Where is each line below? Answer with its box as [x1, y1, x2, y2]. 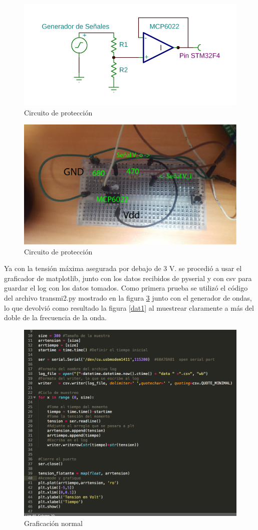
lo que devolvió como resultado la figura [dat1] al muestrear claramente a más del [4, 302, 254, 313]
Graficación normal [24, 517, 83, 528]
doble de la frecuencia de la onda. [4, 312, 107, 323]
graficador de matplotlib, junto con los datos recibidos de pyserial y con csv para [4, 273, 252, 283]
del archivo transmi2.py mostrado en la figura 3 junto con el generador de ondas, [4, 292, 252, 303]
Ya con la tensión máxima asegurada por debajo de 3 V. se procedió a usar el [4, 263, 242, 274]
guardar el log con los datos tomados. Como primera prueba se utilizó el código [4, 283, 248, 293]
